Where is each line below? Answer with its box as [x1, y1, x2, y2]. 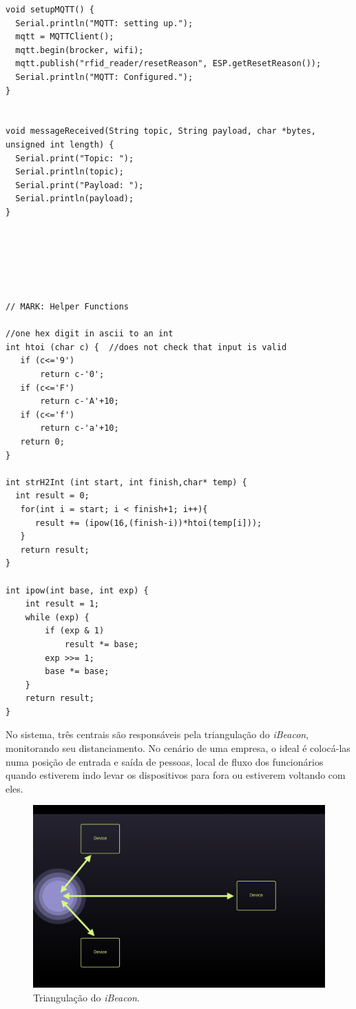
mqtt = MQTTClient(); [15, 32, 114, 42]
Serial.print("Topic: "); [15, 153, 134, 163]
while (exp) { [25, 612, 90, 622]
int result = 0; [15, 491, 90, 501]
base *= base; [45, 666, 109, 677]
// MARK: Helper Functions [6, 302, 129, 312]
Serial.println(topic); [15, 167, 124, 177]
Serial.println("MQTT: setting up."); [15, 18, 193, 28]
